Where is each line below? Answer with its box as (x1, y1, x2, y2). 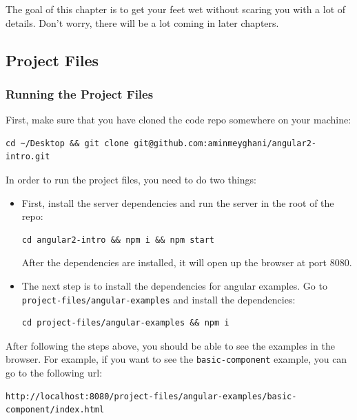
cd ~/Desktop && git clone (6, 138, 129, 148)
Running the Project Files (6, 85, 154, 102)
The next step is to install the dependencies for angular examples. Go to (21, 278, 327, 292)
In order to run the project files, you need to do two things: (6, 172, 256, 186)
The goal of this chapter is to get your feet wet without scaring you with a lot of (6, 2, 346, 16)
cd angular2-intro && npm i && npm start (21, 234, 214, 245)
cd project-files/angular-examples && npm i (21, 318, 229, 328)
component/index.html (6, 405, 105, 415)
